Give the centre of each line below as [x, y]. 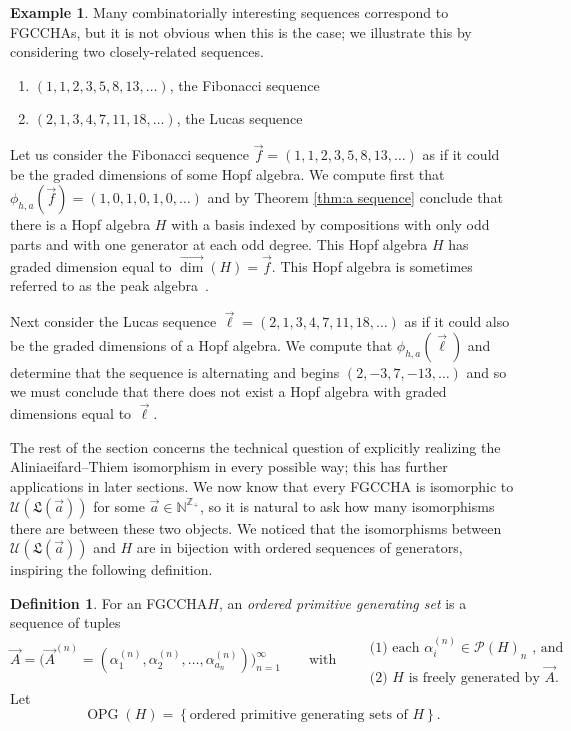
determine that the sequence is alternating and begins [175, 371]
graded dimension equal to [91, 265]
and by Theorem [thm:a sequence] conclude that [355, 197]
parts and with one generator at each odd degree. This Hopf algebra [219, 243]
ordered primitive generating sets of [298, 715]
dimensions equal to [71, 413]
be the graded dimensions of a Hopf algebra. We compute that [201, 344]
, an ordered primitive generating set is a [342, 602]
